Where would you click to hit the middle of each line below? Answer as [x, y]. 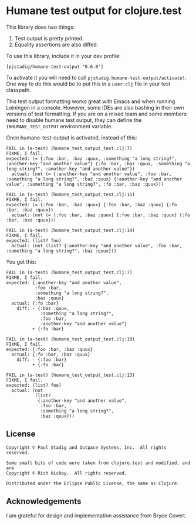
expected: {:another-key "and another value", [64, 282]
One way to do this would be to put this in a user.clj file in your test [88, 84]
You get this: [21, 261]
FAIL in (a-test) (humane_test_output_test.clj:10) [70, 339]
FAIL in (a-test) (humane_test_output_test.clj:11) [70, 195]
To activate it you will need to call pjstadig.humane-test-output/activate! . [96, 77]
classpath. [18, 90]
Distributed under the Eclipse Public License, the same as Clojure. [93, 483]
